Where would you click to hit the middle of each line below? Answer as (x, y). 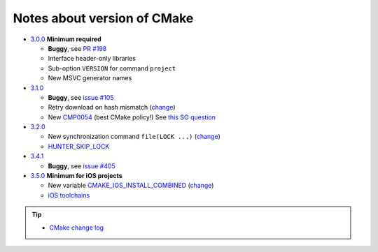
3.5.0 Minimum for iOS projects (76, 176)
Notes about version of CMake (103, 18)
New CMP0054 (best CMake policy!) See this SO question (132, 117)
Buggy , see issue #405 (82, 166)
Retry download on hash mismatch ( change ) (112, 108)
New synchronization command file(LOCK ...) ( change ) (134, 137)
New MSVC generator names (90, 78)
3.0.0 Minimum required (66, 39)
